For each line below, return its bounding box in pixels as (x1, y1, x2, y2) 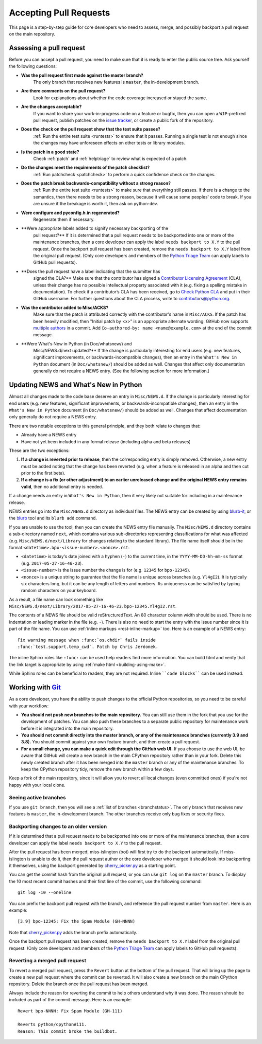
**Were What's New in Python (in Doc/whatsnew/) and (21, 341, 132, 346)
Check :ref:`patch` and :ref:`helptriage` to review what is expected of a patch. (33, 156, 188, 162)
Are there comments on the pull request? (21, 88, 106, 94)
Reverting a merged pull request (9, 957, 87, 964)
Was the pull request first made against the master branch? (21, 72, 144, 78)
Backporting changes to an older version (9, 823, 107, 830)
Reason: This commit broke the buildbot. (17, 1028, 117, 1034)
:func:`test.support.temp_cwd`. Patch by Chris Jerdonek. (17, 644, 159, 649)
